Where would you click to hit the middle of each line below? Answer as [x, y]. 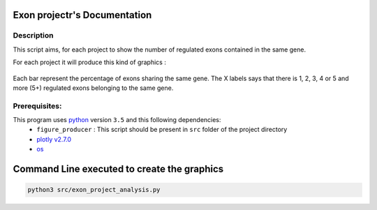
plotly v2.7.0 [54, 139]
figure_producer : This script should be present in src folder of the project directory [162, 130]
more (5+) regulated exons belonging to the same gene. [93, 88]
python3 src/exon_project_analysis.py [94, 190]
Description [33, 36]
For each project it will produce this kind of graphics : [90, 62]
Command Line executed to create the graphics [118, 169]
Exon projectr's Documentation [82, 15]
